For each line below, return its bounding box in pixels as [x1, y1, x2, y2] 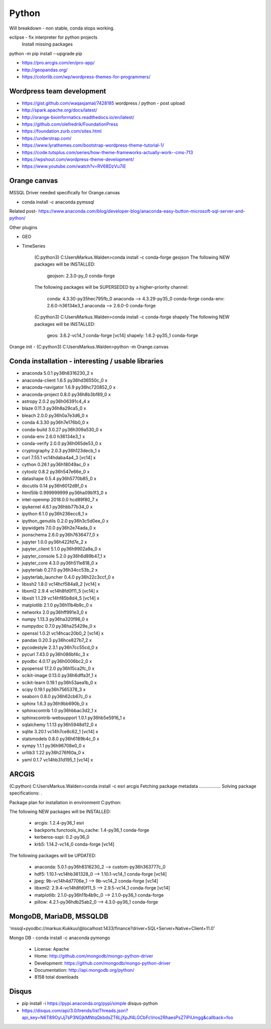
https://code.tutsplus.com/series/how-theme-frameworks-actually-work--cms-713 [22, 149, 193, 155]
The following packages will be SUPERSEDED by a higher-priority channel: [34, 284, 189, 290]
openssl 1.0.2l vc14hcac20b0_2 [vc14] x [22, 630, 104, 636]
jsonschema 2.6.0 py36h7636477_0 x [22, 532, 99, 538]
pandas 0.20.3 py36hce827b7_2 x [22, 637, 92, 643]
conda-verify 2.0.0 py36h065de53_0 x [22, 440, 102, 446]
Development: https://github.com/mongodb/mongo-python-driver [34, 960, 171, 966]
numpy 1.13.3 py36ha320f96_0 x [22, 616, 89, 622]
